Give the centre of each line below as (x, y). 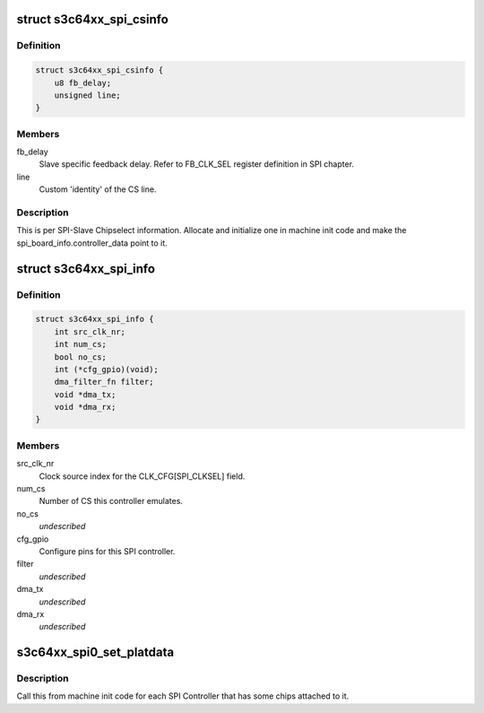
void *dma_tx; (85, 394)
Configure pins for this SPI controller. (107, 551)
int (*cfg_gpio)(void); (106, 369)
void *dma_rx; (85, 407)
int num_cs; (81, 344)
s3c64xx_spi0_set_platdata (95, 652)
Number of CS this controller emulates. (111, 501)
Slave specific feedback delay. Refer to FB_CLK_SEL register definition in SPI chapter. (196, 164)
